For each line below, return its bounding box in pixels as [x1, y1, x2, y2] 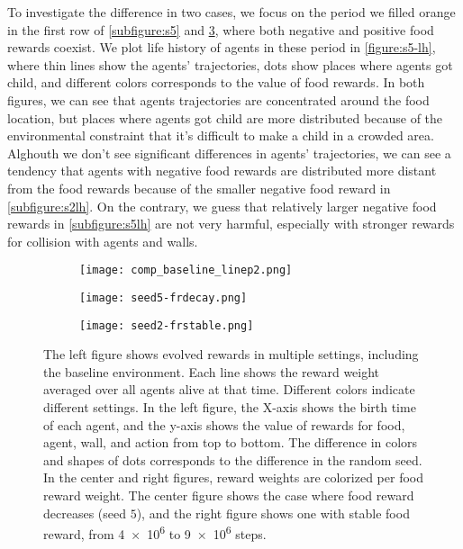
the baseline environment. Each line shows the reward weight [43, 362, 380, 381]
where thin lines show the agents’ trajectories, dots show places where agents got [7, 55, 453, 74]
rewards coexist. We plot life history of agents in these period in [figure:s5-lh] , [7, 38, 436, 57]
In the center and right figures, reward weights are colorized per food [43, 468, 424, 487]
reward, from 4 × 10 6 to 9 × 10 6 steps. [43, 522, 267, 543]
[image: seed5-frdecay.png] [79, 291, 248, 304]
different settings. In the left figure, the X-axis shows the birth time [43, 398, 416, 417]
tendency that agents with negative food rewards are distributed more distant [7, 161, 437, 180]
